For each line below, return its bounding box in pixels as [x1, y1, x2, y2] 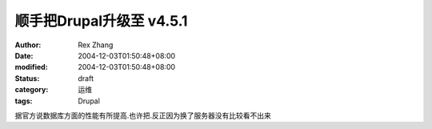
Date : [14, 50, 34, 60]
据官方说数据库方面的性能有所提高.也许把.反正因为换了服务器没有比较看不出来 [14, 111, 272, 120]
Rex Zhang [78, 40, 114, 50]
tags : [14, 96, 33, 106]
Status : [14, 73, 40, 83]
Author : [14, 40, 42, 50]
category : [14, 85, 49, 95]
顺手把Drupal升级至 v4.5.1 [14, 12, 188, 30]
